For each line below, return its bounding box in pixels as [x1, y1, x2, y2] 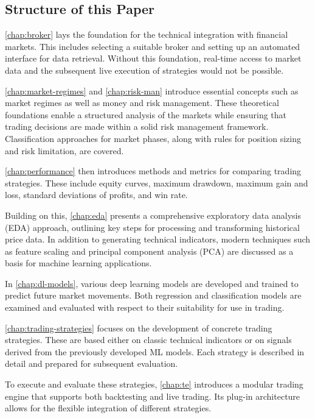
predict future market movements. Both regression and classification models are [5, 289, 302, 302]
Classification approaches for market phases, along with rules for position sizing [5, 132, 301, 144]
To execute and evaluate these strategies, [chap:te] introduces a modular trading [5, 378, 303, 391]
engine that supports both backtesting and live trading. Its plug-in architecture [5, 389, 300, 402]
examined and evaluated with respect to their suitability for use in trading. [5, 301, 285, 314]
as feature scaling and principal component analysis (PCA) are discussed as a [5, 244, 294, 257]
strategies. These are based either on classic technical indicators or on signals [5, 333, 292, 346]
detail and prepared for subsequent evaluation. [5, 357, 178, 370]
